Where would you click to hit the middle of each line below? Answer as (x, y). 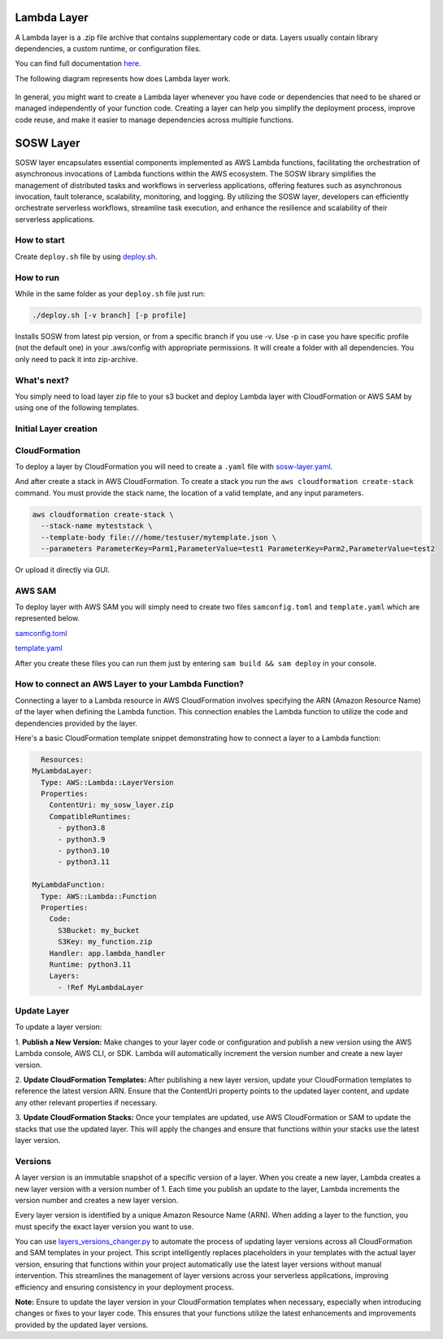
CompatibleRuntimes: (90, 816)
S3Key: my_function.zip (105, 942)
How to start (40, 240)
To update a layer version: (59, 1027)
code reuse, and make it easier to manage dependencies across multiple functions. (154, 120)
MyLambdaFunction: (69, 885)
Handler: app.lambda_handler (107, 953)
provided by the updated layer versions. (82, 1324)
